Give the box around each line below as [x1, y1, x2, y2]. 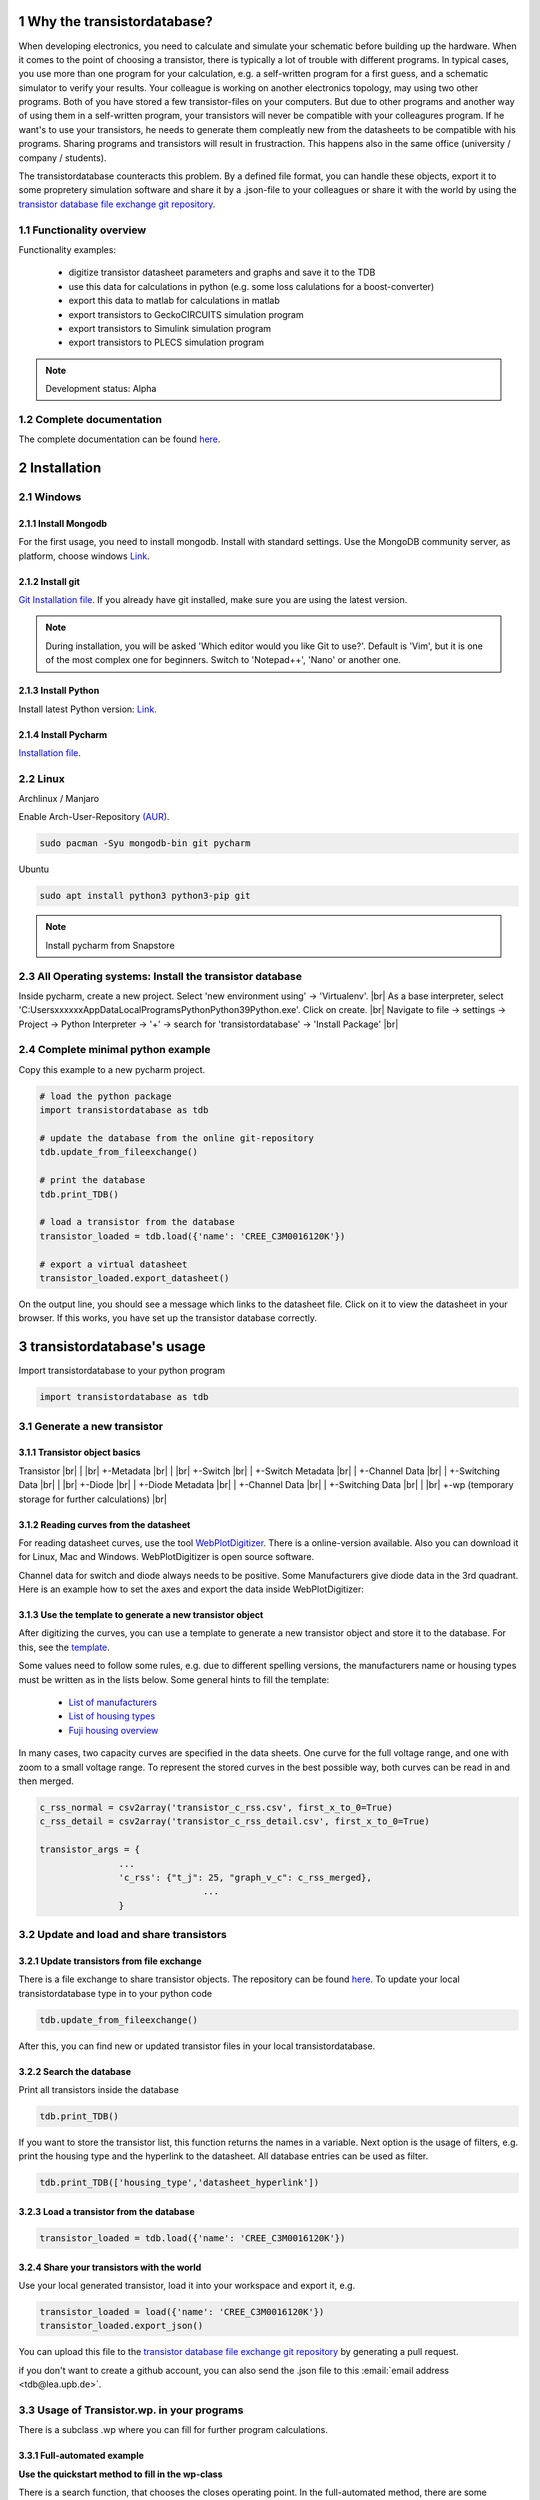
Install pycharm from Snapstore [45, 939, 175, 951]
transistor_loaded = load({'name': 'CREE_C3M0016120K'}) [39, 2306, 325, 2317]
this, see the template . [18, 1641, 110, 1653]
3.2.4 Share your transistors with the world [18, 2261, 202, 2273]
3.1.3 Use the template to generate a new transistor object [18, 1609, 264, 1621]
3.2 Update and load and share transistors [18, 1928, 227, 1942]
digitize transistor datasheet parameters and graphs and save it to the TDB [68, 266, 376, 279]
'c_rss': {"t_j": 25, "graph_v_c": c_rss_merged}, [118, 1871, 372, 1883]
